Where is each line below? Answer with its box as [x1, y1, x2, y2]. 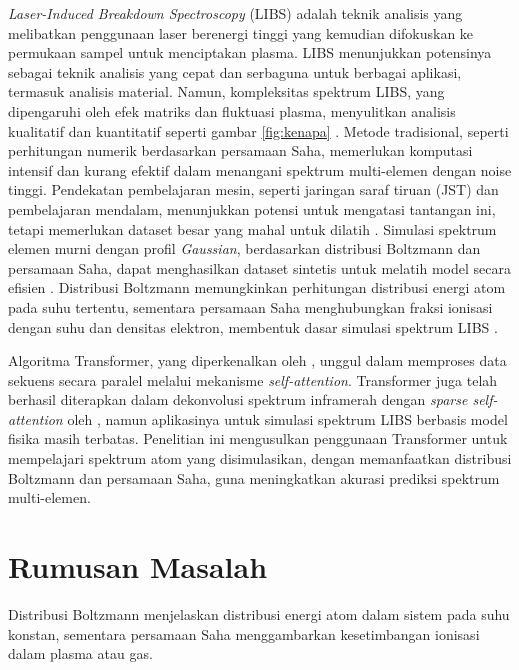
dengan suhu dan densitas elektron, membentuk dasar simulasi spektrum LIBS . [8, 316, 498, 337]
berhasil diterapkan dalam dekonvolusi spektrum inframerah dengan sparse [8, 389, 468, 410]
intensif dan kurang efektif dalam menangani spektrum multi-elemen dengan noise [8, 159, 512, 180]
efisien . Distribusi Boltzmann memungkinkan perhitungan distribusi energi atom [8, 277, 506, 298]
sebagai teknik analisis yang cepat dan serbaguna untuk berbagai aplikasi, [8, 61, 462, 82]
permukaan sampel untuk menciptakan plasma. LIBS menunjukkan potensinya [8, 42, 492, 63]
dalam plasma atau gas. [8, 643, 153, 664]
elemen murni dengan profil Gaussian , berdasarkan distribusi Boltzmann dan [8, 238, 481, 259]
